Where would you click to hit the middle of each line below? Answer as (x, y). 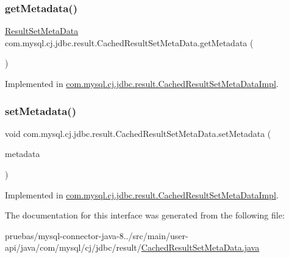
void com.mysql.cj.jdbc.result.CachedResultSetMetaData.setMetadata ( (138, 133)
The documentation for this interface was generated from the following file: (145, 215)
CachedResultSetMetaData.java (200, 247)
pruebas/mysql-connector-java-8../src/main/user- (97, 235)
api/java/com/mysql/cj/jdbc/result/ (73, 247)
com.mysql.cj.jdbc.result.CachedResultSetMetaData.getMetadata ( (129, 42)
